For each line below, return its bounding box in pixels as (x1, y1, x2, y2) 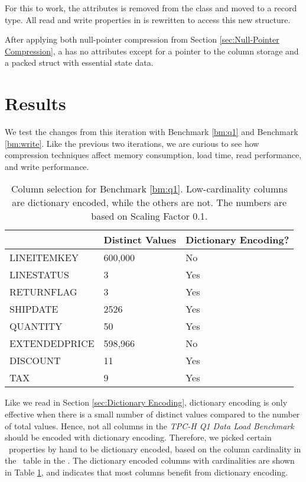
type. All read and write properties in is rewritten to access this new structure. (5, 13, 291, 25)
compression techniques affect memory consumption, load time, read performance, (5, 149, 302, 161)
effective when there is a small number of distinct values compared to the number (5, 408, 300, 420)
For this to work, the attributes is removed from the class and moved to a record (5, 2, 297, 14)
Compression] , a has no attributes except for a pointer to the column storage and (5, 44, 299, 57)
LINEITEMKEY (9, 250, 79, 265)
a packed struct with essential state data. (5, 56, 154, 69)
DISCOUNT (9, 354, 61, 368)
